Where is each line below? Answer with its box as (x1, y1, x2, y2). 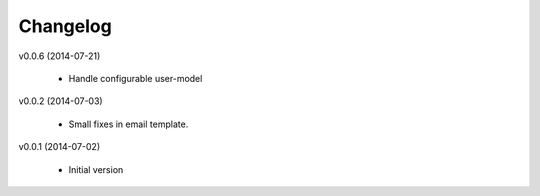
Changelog (18, 15, 112, 37)
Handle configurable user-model (68, 72, 203, 84)
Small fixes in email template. (68, 118, 189, 130)
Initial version (68, 163, 124, 175)
